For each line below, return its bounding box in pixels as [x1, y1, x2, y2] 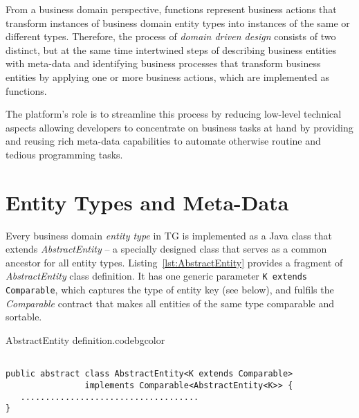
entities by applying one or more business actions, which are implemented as [6, 69, 329, 84]
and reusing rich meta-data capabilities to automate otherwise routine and [6, 134, 321, 148]
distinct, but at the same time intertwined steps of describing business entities [6, 42, 337, 57]
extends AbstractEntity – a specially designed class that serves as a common [6, 242, 327, 256]
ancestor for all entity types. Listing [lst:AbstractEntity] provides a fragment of [6, 255, 343, 269]
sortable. [6, 309, 42, 324]
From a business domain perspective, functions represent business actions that [6, 2, 337, 16]
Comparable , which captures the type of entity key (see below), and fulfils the [6, 282, 334, 297]
